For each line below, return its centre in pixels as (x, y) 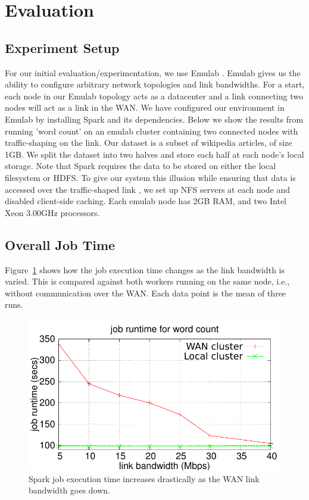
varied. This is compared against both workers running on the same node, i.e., (147, 281)
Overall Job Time (60, 244)
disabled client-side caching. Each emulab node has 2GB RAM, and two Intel (146, 201)
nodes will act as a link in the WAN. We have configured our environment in (145, 107)
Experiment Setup (62, 47)
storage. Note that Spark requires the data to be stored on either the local (141, 166)
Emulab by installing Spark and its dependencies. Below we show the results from (154, 119)
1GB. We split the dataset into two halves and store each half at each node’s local (154, 154)
